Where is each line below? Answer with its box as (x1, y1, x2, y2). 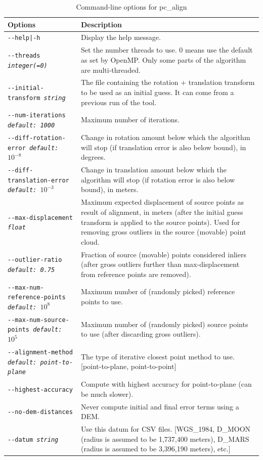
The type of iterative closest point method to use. (81, 351, 235, 361)
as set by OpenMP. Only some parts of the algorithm (81, 54, 246, 65)
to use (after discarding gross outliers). (81, 329, 201, 339)
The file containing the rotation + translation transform (81, 77, 255, 87)
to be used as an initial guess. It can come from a (81, 86, 234, 97)
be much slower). (81, 388, 134, 399)
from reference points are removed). (81, 268, 191, 279)
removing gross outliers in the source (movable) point (81, 226, 246, 237)
